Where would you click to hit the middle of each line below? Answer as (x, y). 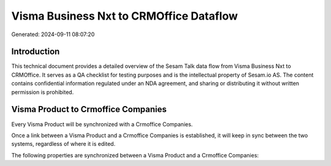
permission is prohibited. (43, 92)
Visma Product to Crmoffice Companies (89, 109)
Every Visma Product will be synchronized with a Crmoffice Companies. (102, 124)
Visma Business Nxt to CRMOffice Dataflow (125, 16)
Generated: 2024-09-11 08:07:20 (53, 34)
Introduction (36, 52)
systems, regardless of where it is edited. (63, 144)
